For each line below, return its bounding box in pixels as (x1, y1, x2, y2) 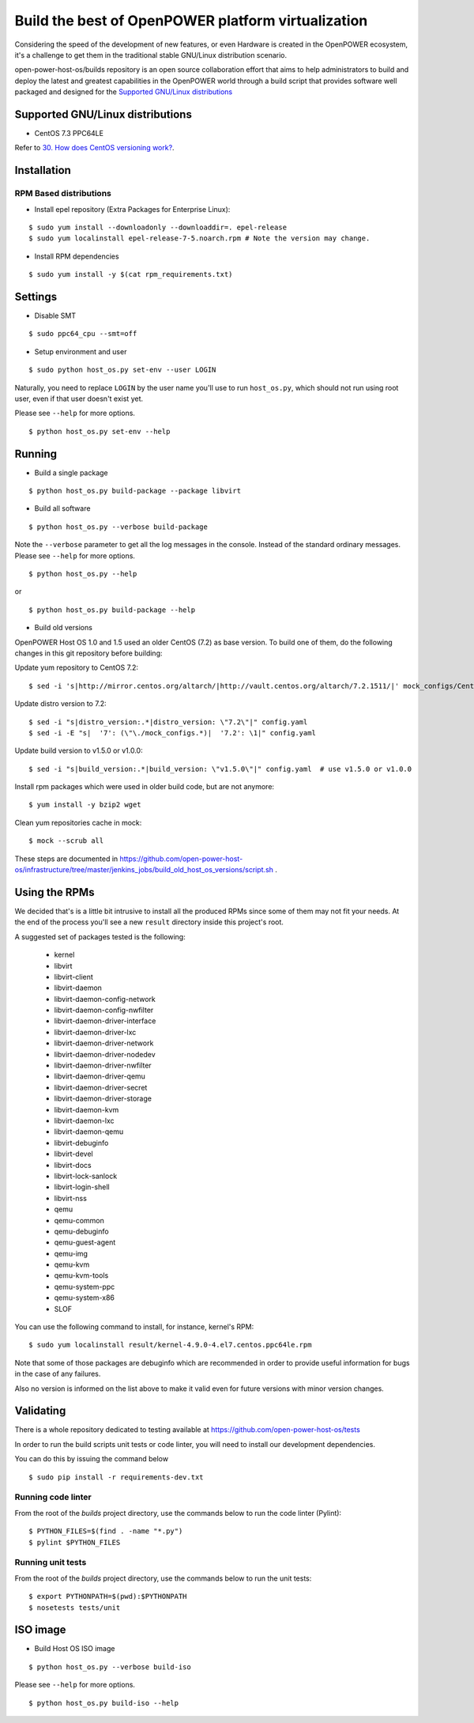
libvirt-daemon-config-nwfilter (54, 1005, 154, 1015)
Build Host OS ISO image (34, 1644, 115, 1653)
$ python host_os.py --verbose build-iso (28, 1662, 191, 1672)
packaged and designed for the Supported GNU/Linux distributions (14, 87, 233, 96)
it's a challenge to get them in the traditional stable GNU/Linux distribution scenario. (14, 50, 288, 59)
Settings (14, 289, 58, 304)
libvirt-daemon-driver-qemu (54, 1071, 146, 1081)
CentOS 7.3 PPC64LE (34, 129, 104, 138)
